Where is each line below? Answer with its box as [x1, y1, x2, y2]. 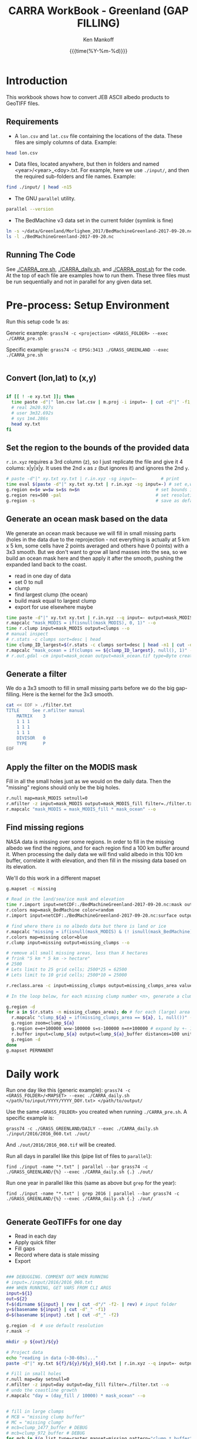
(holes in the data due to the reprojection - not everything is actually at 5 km [6, 536, 190, 543]
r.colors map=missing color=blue [6, 934, 88, 940]
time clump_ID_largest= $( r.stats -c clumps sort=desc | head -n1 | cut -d [6, 641, 193, 648]
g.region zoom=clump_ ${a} [11, 1020, 75, 1026]
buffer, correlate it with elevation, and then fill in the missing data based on [6, 857, 186, 864]
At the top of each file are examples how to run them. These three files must [6, 272, 190, 279]
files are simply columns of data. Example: [14, 139, 117, 146]
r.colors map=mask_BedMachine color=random [6, 907, 114, 913]
